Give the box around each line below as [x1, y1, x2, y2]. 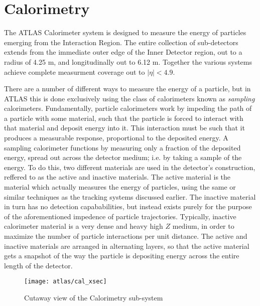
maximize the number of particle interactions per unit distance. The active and [4, 231, 247, 241]
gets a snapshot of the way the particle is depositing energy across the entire [4, 250, 239, 261]
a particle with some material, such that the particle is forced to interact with [4, 112, 243, 123]
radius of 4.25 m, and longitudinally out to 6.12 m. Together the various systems [4, 56, 252, 67]
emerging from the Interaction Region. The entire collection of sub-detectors [4, 37, 238, 47]
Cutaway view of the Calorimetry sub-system [24, 292, 163, 303]
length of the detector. [4, 260, 73, 270]
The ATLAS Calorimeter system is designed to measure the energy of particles [4, 27, 246, 38]
